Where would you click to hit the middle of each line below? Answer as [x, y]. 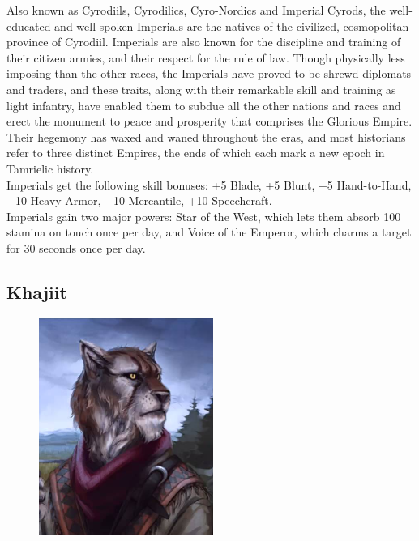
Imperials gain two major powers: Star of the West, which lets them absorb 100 [204, 216]
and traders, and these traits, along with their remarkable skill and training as [201, 89]
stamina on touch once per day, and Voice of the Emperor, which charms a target [209, 232]
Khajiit [37, 291]
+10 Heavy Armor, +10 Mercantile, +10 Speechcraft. [139, 200]
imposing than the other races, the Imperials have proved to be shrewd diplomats [209, 73]
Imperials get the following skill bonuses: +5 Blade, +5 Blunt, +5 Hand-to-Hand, [209, 184]
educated [29, 26]
